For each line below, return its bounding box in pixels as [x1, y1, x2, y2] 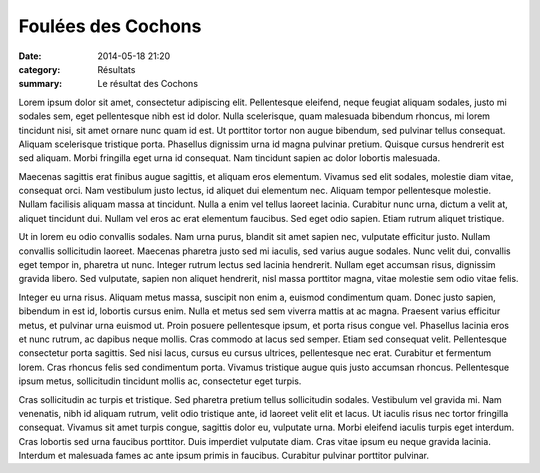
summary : [18, 78, 63, 90]
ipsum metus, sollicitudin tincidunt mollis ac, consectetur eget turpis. [18, 375, 302, 387]
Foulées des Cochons [18, 15, 202, 37]
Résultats [97, 63, 136, 75]
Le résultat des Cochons [97, 78, 199, 90]
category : [18, 63, 61, 75]
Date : [18, 50, 42, 62]
